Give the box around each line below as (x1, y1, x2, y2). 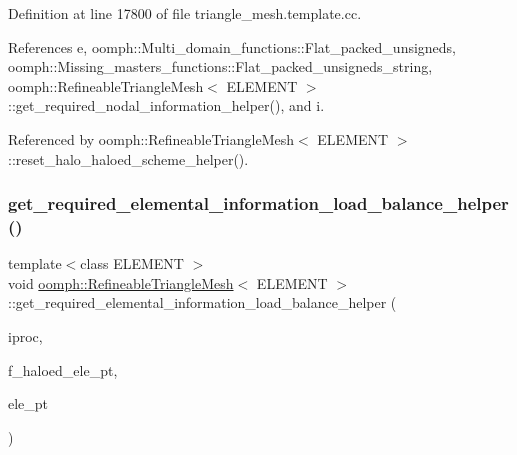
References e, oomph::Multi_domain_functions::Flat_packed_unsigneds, (8, 36, 457, 57)
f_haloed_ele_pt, (8, 359, 118, 380)
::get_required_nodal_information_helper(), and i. (8, 95, 325, 116)
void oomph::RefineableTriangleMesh (8, 272, 234, 293)
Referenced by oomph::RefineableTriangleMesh (8, 128, 295, 149)
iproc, (8, 326, 43, 347)
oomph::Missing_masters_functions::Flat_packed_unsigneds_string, (8, 56, 433, 77)
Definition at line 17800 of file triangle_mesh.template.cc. (8, 3, 362, 23)
